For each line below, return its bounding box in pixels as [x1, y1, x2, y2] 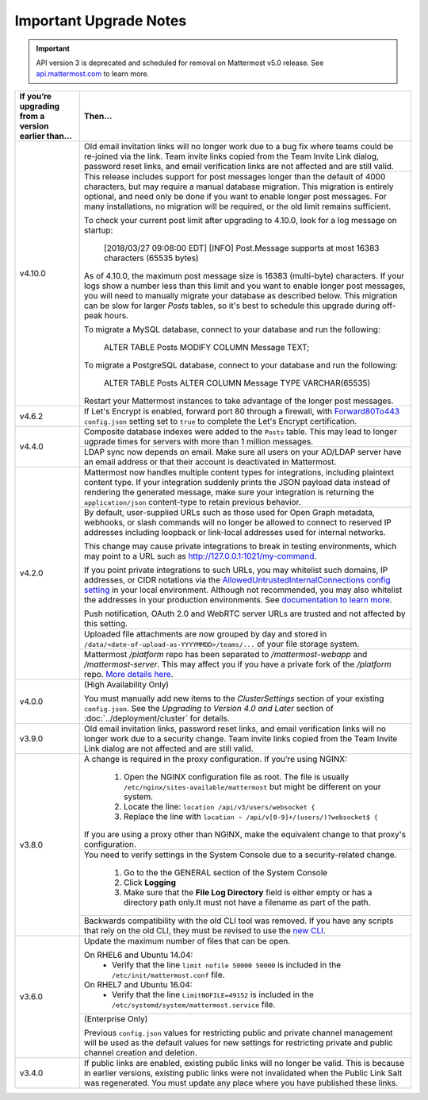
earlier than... [19, 130, 73, 141]
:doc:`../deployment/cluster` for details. [83, 713, 230, 724]
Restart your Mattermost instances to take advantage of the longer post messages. [83, 395, 394, 406]
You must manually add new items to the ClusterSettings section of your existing [83, 693, 384, 704]
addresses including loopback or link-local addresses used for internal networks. [83, 526, 386, 537]
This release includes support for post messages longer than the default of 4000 [83, 171, 386, 182]
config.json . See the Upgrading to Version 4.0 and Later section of [83, 702, 334, 713]
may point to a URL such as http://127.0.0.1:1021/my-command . [83, 550, 317, 561]
